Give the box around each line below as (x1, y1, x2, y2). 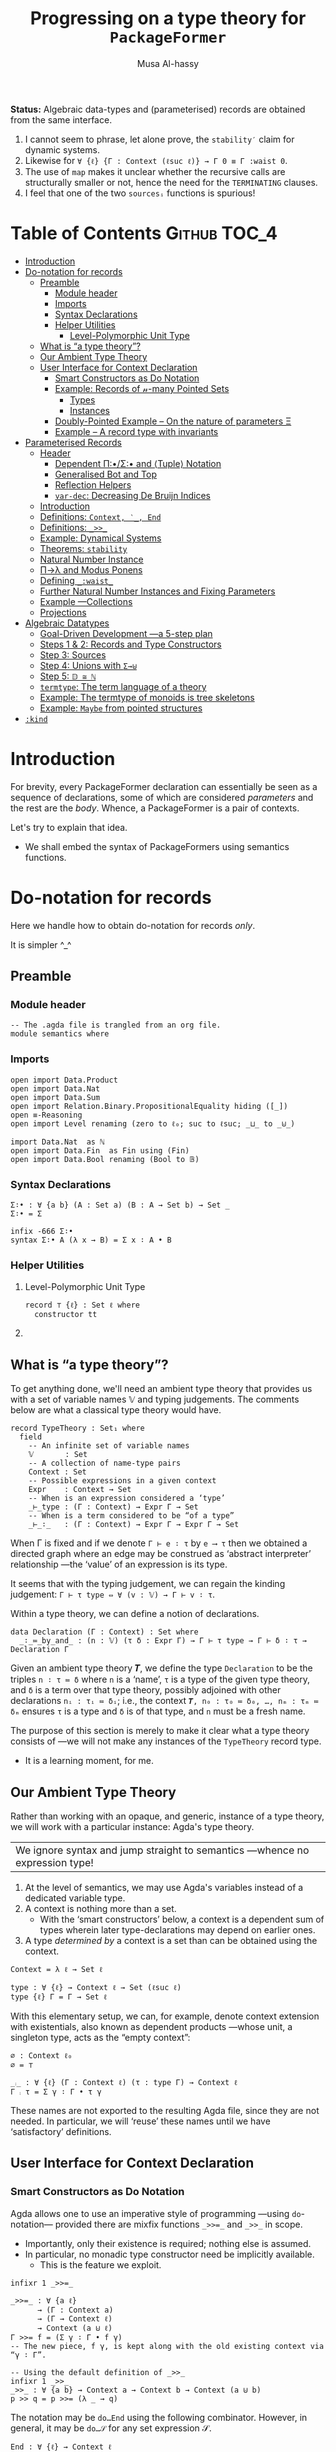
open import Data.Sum (10, 1092, 101, 1102)
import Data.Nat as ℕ (10, 1137, 105, 1147)
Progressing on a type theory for (29, 7, 307, 30)
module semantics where (10, 1029, 110, 1039)
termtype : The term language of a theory (39, 680, 207, 692)
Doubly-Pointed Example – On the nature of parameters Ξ (54, 415, 292, 427)
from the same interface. (10, 113, 113, 126)
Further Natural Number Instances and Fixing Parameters (39, 585, 276, 597)
